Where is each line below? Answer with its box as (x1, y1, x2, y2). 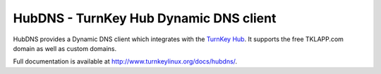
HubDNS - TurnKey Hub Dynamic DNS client (13, 10, 277, 26)
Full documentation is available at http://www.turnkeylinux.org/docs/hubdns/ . (13, 57, 238, 66)
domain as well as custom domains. (13, 44, 117, 52)
